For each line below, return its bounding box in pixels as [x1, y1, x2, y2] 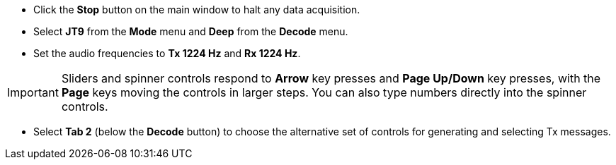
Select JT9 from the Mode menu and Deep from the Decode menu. [33, 25, 348, 37]
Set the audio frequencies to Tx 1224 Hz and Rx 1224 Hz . [33, 47, 301, 59]
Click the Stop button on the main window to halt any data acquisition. [33, 4, 360, 16]
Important [7, 85, 59, 99]
